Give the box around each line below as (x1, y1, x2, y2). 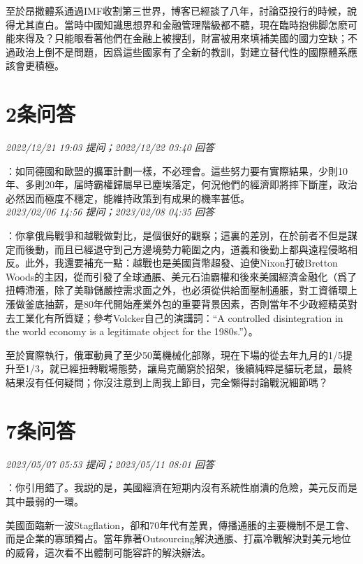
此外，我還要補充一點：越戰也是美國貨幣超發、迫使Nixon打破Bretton (24, 255, 338, 270)
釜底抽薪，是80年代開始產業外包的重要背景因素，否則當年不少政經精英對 (24, 297, 357, 311)
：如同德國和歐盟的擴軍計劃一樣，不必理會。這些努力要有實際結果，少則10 (6, 163, 348, 178)
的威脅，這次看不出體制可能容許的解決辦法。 (6, 544, 211, 559)
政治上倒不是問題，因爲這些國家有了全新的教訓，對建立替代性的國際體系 (15, 44, 348, 59)
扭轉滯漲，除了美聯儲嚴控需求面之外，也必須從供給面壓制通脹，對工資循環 (6, 283, 348, 297)
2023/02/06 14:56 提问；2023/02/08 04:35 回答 (6, 204, 214, 219)
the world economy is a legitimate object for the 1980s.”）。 (6, 324, 258, 339)
